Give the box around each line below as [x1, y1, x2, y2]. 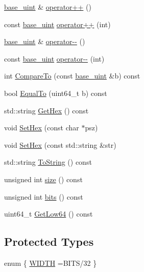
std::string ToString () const [4, 157, 92, 167]
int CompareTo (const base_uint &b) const [4, 70, 140, 81]
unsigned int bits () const [4, 191, 83, 202]
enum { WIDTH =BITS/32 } [4, 257, 97, 268]
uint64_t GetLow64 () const [4, 208, 93, 219]
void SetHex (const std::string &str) [4, 139, 116, 150]
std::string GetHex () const [4, 105, 89, 115]
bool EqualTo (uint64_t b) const [4, 87, 107, 98]
